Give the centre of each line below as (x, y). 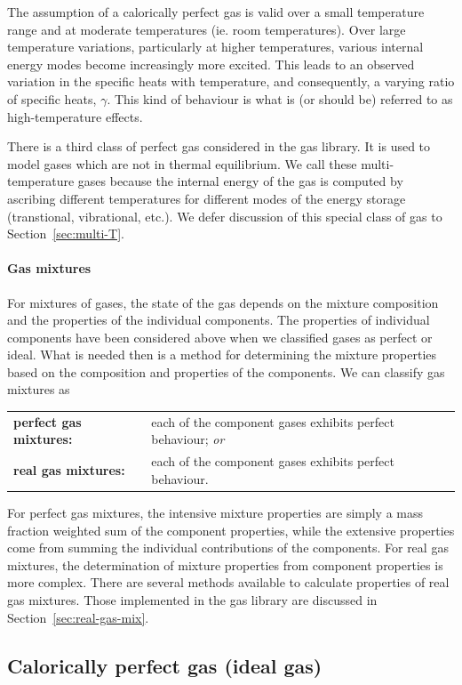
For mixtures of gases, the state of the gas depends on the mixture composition (223, 302)
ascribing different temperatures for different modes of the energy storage (207, 198)
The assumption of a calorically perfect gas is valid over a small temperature (216, 12)
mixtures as (39, 389)
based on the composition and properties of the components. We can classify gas (226, 371)
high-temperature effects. (75, 116)
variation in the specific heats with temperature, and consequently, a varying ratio (231, 81)
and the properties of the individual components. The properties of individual (219, 320)
